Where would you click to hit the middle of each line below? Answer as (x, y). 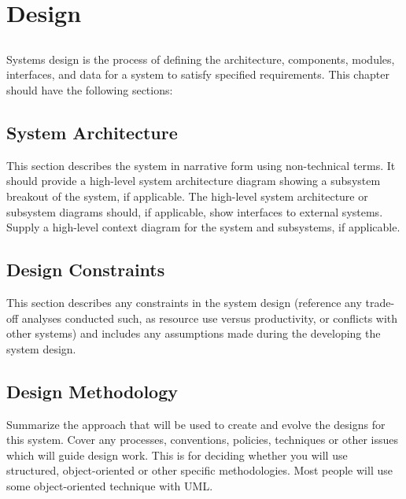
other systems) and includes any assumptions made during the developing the (194, 333)
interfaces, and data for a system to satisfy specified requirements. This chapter (198, 74)
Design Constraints (86, 270)
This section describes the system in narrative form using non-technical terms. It (201, 165)
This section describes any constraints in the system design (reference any (184, 302)
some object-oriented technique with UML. (110, 485)
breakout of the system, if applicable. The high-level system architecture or (187, 196)
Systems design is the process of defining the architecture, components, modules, (201, 59)
